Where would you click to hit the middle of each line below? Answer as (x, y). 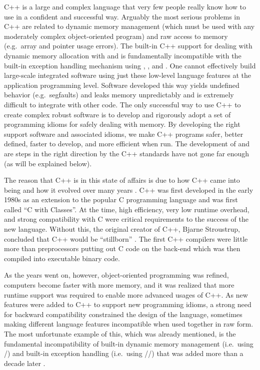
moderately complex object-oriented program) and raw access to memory (116, 36)
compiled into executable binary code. (62, 258)
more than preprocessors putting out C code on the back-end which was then (122, 248)
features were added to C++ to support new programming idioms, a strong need (128, 304)
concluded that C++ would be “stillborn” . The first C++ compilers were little (126, 238)
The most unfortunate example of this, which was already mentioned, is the (120, 334)
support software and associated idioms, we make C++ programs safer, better (124, 134)
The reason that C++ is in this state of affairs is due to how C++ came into (122, 180)
